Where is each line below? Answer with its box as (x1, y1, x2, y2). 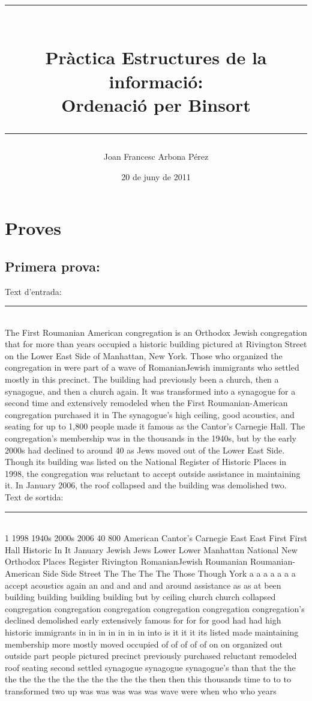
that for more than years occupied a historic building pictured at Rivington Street (5, 338, 307, 350)
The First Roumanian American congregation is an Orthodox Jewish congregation (5, 326, 307, 338)
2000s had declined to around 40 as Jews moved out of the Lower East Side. (5, 443, 285, 456)
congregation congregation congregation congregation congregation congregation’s (5, 602, 305, 615)
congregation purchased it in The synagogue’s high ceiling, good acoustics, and (5, 408, 295, 420)
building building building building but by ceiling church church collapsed (5, 590, 276, 603)
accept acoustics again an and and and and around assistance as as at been (5, 578, 281, 591)
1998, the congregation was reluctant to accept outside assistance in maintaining (5, 467, 301, 479)
